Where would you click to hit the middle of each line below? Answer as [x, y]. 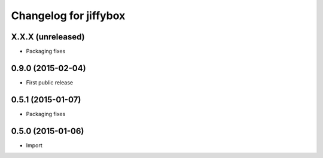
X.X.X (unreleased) [48, 37]
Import [34, 145]
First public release [50, 82]
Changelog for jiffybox [68, 16]
